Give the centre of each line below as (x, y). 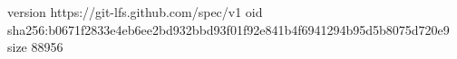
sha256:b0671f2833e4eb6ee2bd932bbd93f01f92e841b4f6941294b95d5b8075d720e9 (228, 29)
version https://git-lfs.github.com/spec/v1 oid (135, 12)
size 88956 (35, 47)
